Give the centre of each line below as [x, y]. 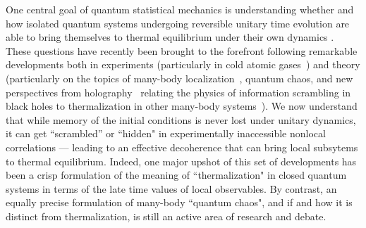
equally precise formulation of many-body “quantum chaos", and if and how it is [179, 202]
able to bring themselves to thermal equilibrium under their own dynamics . [170, 37]
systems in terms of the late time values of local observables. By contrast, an [171, 188]
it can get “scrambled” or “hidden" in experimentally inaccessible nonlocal [166, 133]
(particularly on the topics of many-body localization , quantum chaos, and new [179, 78]
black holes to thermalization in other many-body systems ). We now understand [182, 106]
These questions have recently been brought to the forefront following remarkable [182, 50]
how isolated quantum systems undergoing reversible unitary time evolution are [178, 23]
